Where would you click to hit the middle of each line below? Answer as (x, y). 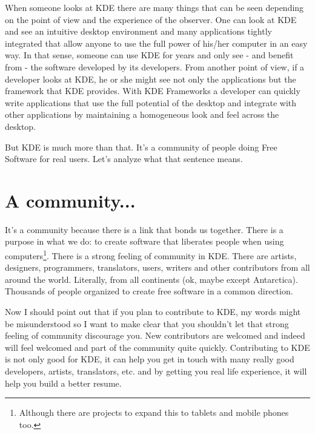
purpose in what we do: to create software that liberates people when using (144, 241)
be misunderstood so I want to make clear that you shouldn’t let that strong (147, 323)
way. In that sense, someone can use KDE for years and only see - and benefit (149, 55)
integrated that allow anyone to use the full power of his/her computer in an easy (156, 43)
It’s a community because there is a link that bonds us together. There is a (144, 229)
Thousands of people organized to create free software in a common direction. (149, 291)
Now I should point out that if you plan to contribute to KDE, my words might (153, 312)
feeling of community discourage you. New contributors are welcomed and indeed (155, 335)
